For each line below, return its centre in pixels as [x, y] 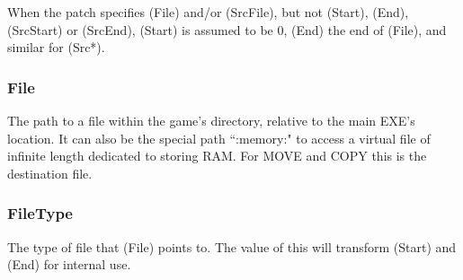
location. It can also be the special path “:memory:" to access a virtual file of [219, 138]
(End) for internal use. [69, 264]
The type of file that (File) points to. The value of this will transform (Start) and [232, 246]
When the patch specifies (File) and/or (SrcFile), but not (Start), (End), [208, 12]
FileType [40, 213]
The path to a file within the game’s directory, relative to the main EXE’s [211, 120]
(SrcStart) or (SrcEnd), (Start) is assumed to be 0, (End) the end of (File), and [227, 29]
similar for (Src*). [56, 47]
